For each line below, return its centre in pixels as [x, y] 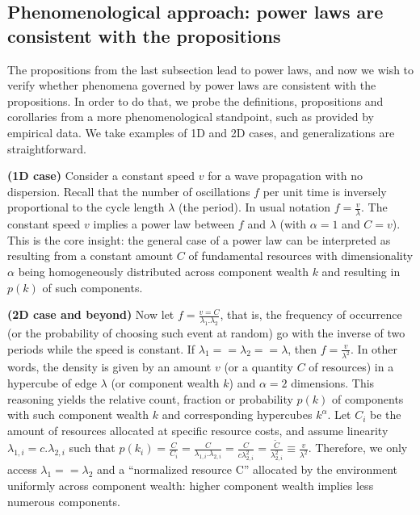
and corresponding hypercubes [237, 415]
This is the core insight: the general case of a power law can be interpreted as [199, 239]
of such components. [92, 287]
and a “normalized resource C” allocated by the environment [248, 469]
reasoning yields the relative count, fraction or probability [150, 398]
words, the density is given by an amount [109, 367]
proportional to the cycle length [86, 207]
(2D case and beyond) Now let [91, 314]
